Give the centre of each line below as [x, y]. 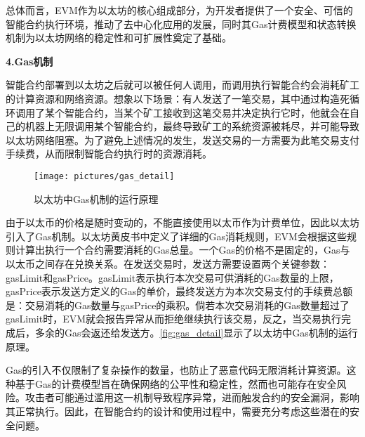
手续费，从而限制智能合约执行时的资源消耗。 [109, 154]
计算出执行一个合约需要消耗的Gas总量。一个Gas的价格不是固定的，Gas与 [182, 250]
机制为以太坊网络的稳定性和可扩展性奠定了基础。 [119, 38]
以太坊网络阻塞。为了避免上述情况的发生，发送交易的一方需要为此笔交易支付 [182, 139]
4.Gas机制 [29, 61]
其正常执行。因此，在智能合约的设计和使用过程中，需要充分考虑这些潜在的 [178, 411]
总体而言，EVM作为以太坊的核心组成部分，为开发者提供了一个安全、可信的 [179, 10]
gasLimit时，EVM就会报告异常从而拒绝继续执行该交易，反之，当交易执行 [174, 319]
